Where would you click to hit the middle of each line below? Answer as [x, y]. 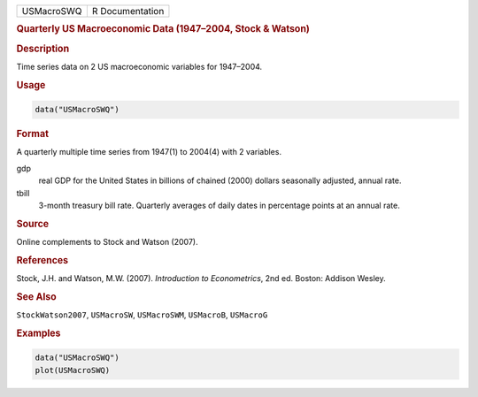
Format [32, 134]
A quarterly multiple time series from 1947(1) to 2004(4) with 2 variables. [149, 152]
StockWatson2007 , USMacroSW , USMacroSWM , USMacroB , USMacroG [142, 315]
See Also [36, 296]
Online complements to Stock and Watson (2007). [107, 242]
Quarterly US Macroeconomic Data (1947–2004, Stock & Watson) [163, 29]
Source [33, 224]
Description [43, 49]
